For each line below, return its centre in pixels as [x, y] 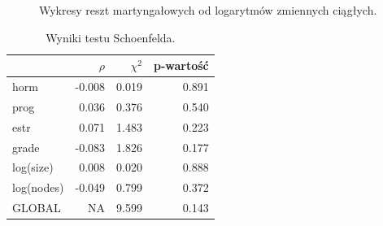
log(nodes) [38, 187]
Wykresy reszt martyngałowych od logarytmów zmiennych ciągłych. [208, 10]
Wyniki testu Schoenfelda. [111, 37]
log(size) [33, 167]
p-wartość [181, 65]
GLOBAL [37, 208]
